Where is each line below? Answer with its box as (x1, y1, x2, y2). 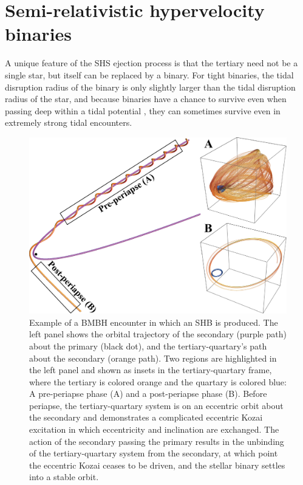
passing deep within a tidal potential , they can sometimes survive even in (5, 104, 281, 117)
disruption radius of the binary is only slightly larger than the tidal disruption (5, 80, 296, 93)
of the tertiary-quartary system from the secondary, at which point (29, 447, 278, 459)
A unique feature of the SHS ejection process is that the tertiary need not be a (5, 57, 298, 69)
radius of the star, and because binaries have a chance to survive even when (5, 92, 287, 105)
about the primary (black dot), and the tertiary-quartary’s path (29, 339, 267, 352)
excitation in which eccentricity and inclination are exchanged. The (29, 423, 279, 436)
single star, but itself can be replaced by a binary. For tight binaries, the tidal (5, 68, 294, 81)
